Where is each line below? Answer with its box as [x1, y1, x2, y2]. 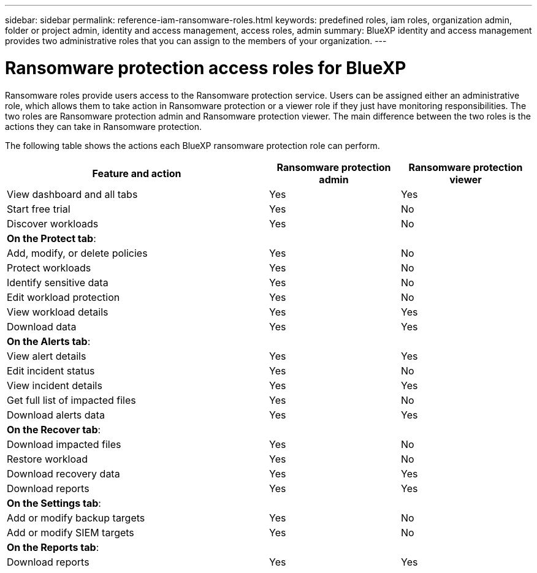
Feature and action [92, 167, 181, 180]
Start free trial [7, 202, 70, 215]
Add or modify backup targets [7, 511, 145, 524]
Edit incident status [7, 364, 95, 377]
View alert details [7, 349, 86, 362]
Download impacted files [7, 438, 121, 450]
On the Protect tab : [7, 232, 96, 245]
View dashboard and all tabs [7, 188, 138, 200]
